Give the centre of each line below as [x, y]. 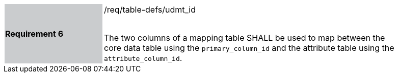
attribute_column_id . [143, 58]
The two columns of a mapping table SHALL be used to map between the [245, 38]
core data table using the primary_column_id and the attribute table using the [249, 48]
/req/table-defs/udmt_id [150, 10]
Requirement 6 [34, 34]
